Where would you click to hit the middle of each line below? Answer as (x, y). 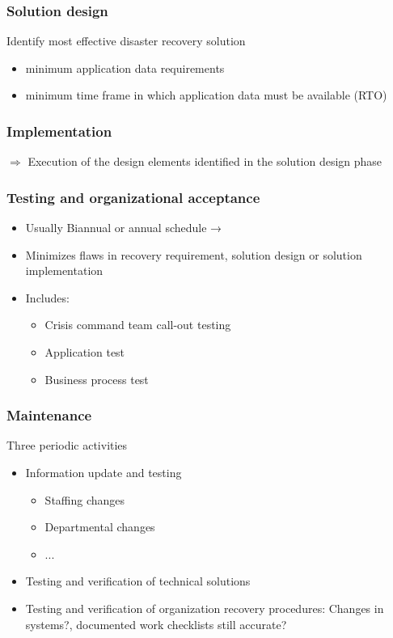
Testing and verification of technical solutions (138, 581)
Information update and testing (104, 472)
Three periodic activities (67, 445)
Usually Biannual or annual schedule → (124, 228)
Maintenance (49, 415)
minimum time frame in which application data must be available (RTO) (206, 95)
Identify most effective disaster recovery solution (126, 41)
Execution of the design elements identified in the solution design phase (205, 161)
